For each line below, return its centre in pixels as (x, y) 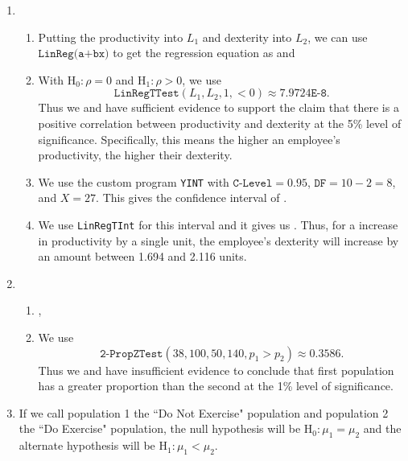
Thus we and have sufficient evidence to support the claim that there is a (218, 107)
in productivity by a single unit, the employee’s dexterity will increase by (218, 240)
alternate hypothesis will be (87, 445)
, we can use (338, 37)
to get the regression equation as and (204, 53)
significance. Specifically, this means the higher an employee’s (189, 139)
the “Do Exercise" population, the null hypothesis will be (160, 428)
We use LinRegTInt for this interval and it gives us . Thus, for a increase (218, 224)
